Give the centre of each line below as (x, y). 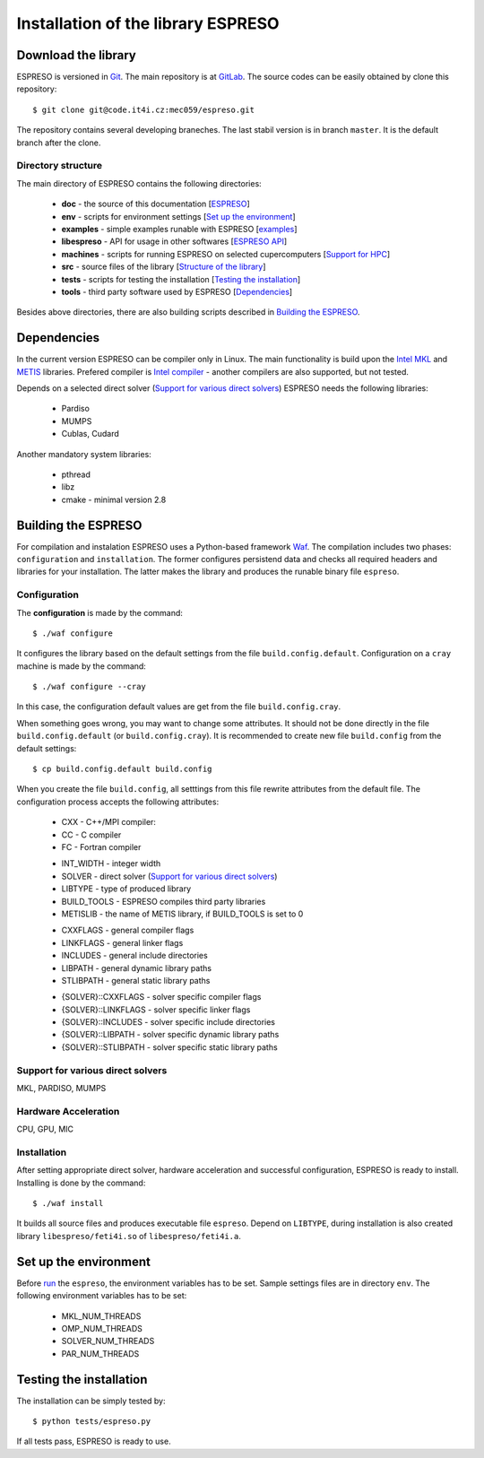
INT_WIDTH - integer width (111, 864)
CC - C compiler (91, 835)
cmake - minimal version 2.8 (114, 499)
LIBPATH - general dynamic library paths (137, 968)
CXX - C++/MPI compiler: (109, 822)
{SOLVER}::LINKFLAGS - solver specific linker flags (156, 1010)
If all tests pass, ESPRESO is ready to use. (94, 1441)
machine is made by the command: (82, 666)
